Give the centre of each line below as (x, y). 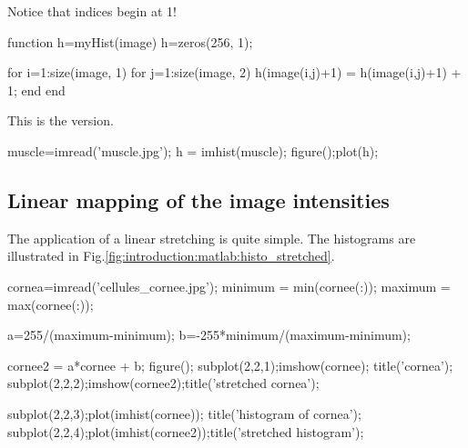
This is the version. (61, 120)
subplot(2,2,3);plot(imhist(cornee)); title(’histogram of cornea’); (184, 413)
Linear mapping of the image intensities (198, 199)
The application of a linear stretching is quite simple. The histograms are (212, 238)
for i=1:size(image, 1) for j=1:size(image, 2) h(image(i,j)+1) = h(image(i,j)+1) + (234, 72)
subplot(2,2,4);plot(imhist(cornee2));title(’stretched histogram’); (186, 431)
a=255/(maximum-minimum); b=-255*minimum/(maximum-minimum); (209, 335)
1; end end (36, 90)
